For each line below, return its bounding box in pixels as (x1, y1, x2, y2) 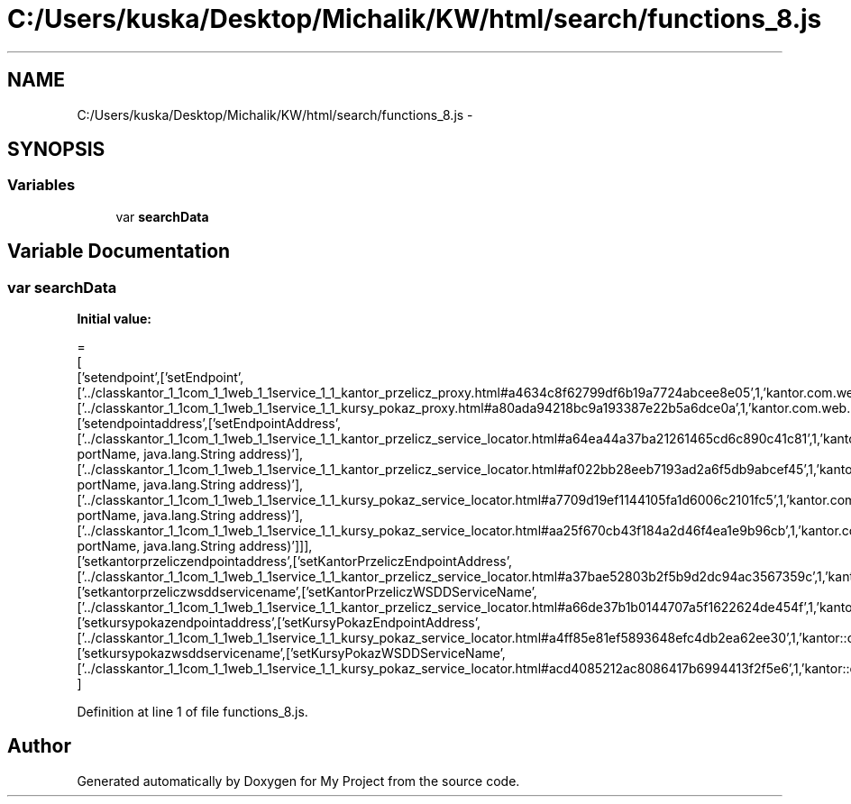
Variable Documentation (7, 240, 231, 263)
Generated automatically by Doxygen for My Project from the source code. (77, 772, 520, 789)
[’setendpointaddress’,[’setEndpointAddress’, (77, 416, 341, 432)
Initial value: (77, 311, 151, 327)
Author (7, 735, 71, 758)
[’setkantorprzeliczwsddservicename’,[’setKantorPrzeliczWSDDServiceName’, (77, 584, 537, 600)
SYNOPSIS (7, 138, 105, 161)
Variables (7, 176, 76, 195)
